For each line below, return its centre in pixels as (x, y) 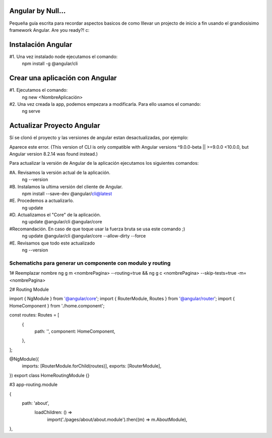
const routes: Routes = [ (34, 315)
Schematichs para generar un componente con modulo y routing (90, 263)
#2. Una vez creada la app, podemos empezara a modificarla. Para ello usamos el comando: (105, 104)
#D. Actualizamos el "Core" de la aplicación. (55, 215)
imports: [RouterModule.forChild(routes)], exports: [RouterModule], (92, 366)
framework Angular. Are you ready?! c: (49, 30)
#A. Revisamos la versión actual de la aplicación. (60, 172)
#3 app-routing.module (33, 385)
